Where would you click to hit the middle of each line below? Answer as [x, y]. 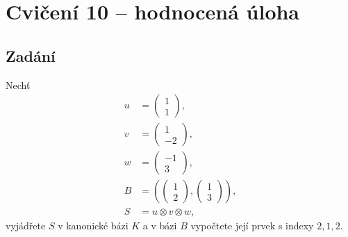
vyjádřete [26, 226]
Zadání [31, 55]
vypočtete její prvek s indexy [252, 226]
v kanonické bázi [93, 226]
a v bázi [160, 226]
